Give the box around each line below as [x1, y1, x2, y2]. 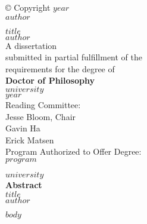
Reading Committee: [5, 98, 81, 111]
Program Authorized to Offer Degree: [5, 145, 142, 158]
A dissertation [5, 39, 57, 51]
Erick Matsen [5, 133, 54, 146]
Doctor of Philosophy [5, 74, 95, 87]
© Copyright [5, 1, 51, 13]
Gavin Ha [5, 122, 40, 134]
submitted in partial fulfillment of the [5, 51, 142, 63]
